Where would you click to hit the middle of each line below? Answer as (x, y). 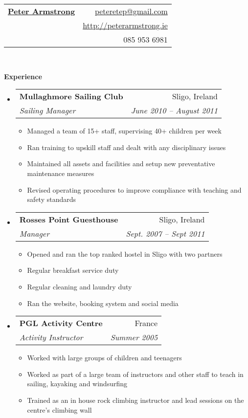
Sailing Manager (47, 110)
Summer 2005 (134, 337)
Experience (23, 76)
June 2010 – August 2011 (174, 110)
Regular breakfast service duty (73, 270)
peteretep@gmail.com (131, 11)
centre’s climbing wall (59, 409)
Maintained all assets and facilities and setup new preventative (121, 164)
